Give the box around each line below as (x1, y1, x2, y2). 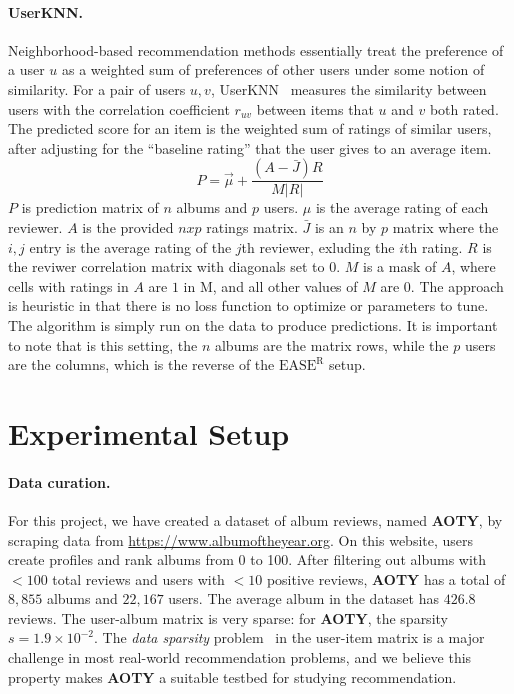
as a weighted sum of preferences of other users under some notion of (62, 59, 485, 80)
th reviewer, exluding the (241, 236, 395, 257)
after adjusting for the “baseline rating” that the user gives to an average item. (8, 137, 492, 158)
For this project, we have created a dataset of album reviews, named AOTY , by (8, 509, 503, 530)
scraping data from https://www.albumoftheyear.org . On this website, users (8, 529, 474, 550)
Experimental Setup (8, 412, 290, 453)
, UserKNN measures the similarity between (210, 78, 487, 99)
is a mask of (362, 256, 437, 277)
